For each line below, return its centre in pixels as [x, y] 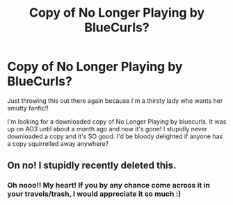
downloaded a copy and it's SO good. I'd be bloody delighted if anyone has [115, 136]
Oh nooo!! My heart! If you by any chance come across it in [109, 186]
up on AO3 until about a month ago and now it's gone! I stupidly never [107, 129]
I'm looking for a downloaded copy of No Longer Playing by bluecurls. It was [117, 121]
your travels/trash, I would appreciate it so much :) [94, 194]
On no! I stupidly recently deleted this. [92, 166]
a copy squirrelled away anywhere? [58, 143]
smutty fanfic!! [28, 108]
